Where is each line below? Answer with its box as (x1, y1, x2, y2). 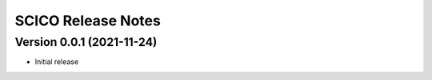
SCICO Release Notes (14, 12, 162, 29)
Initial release (34, 57, 79, 67)
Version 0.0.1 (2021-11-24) (14, 35, 158, 49)
